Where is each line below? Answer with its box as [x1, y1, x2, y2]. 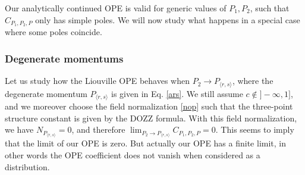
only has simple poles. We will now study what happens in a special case [35, 13, 300, 26]
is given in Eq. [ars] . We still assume [111, 87, 243, 99]
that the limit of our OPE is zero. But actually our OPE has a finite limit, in [5, 137, 287, 149]
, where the [232, 74, 273, 87]
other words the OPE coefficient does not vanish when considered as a [5, 149, 260, 161]
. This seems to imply [215, 123, 294, 136]
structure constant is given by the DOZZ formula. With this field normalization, [5, 111, 297, 124]
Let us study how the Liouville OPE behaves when [5, 74, 190, 87]
